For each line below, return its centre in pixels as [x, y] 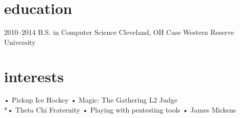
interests [34, 76]
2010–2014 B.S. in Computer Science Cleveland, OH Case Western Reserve [119, 32]
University [20, 42]
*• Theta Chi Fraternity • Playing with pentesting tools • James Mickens [120, 110]
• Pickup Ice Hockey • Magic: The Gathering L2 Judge [91, 100]
